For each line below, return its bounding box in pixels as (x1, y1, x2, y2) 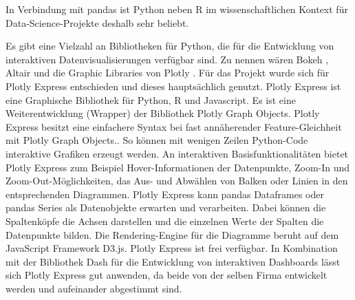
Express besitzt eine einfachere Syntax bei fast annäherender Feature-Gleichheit (6, 119, 342, 133)
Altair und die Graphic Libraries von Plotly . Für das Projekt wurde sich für (6, 65, 330, 80)
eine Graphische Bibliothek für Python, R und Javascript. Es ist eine (6, 92, 296, 107)
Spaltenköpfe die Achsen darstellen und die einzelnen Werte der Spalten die (6, 213, 324, 228)
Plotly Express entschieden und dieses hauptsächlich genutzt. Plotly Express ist (6, 78, 341, 93)
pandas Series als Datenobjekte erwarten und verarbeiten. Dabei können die (6, 200, 326, 215)
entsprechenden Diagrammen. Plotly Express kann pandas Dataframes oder (6, 186, 324, 201)
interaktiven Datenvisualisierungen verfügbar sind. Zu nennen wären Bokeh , (6, 52, 329, 66)
